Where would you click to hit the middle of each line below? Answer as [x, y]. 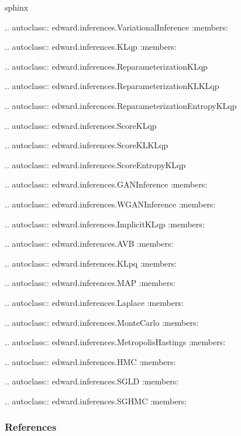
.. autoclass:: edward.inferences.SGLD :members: [92, 381]
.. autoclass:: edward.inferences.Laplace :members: [94, 302]
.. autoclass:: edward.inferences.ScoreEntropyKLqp [95, 164]
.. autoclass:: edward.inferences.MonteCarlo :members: [102, 322]
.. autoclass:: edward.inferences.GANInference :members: [106, 184]
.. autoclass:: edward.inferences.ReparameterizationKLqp [106, 66]
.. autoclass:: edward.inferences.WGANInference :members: [110, 204]
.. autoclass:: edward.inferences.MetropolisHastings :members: [115, 342]
